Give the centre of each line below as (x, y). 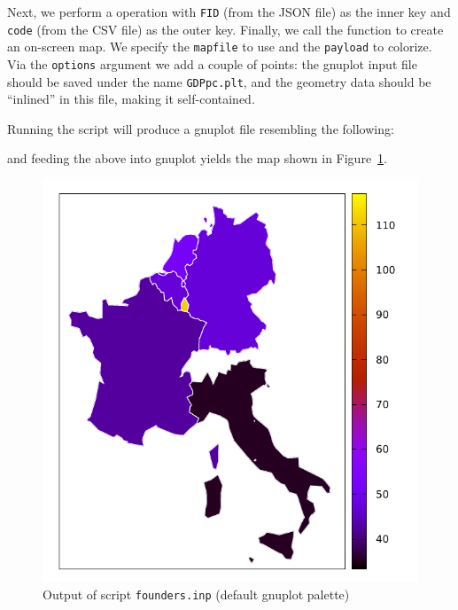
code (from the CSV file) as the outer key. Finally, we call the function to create (225, 29)
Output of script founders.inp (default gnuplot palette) (196, 594)
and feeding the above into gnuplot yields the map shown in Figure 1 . (198, 158)
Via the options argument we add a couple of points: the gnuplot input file (212, 63)
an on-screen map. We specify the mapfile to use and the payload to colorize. (220, 47)
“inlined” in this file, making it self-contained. (131, 99)
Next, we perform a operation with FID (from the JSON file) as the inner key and (229, 12)
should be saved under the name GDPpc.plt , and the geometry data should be (219, 81)
